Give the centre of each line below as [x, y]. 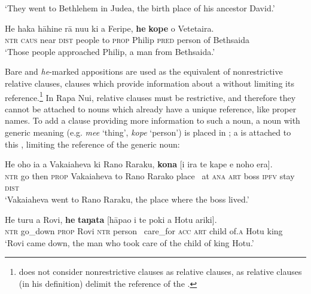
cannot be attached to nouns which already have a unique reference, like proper [151, 108]
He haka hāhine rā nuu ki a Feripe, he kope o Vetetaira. [109, 28]
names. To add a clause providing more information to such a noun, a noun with [153, 120]
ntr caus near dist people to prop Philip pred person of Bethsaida [127, 40]
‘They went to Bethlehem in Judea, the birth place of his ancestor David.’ [140, 8]
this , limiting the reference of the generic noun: [92, 144]
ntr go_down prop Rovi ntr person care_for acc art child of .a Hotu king [144, 231]
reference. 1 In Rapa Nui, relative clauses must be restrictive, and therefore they [150, 96]
